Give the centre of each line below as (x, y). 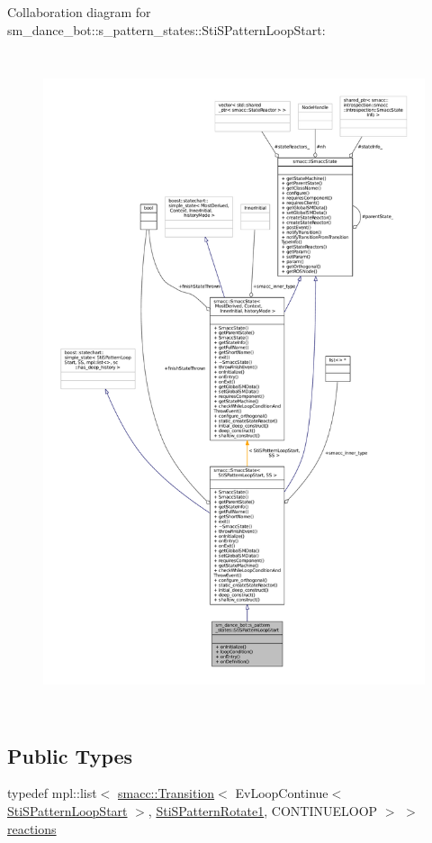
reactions (32, 828)
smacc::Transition (166, 793)
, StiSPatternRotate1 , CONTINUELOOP (263, 810)
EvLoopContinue (282, 793)
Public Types (70, 755)
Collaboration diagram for (79, 12)
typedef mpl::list (52, 793)
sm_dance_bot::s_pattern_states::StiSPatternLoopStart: (166, 29)
